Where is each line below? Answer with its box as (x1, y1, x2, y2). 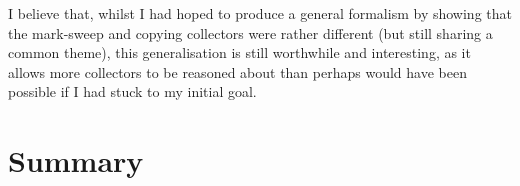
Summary (8, 140, 144, 181)
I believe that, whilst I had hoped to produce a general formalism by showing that (8, 3, 512, 23)
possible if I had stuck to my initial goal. (8, 81, 257, 102)
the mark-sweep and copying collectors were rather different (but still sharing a (8, 22, 493, 43)
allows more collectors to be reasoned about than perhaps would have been (8, 61, 467, 82)
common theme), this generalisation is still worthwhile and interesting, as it (8, 42, 471, 63)
